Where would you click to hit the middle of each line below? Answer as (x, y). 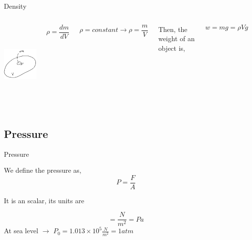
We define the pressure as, (43, 170)
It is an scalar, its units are (44, 200)
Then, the (173, 29)
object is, (172, 48)
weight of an (176, 38)
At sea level (21, 231)
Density (15, 6)
